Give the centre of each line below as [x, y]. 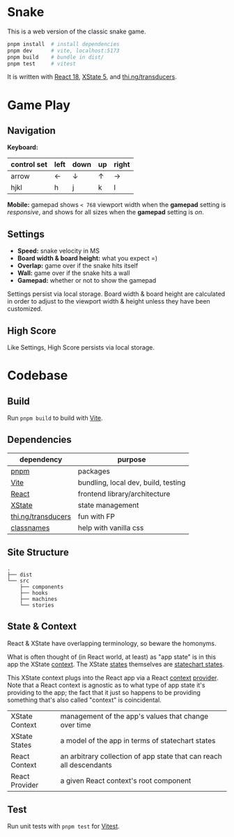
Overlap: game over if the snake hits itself [78, 266]
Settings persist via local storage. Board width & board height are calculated [116, 294]
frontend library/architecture [124, 494]
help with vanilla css [111, 528]
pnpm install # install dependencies [63, 44]
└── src [18, 581]
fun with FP [96, 516]
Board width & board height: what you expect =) [87, 258]
